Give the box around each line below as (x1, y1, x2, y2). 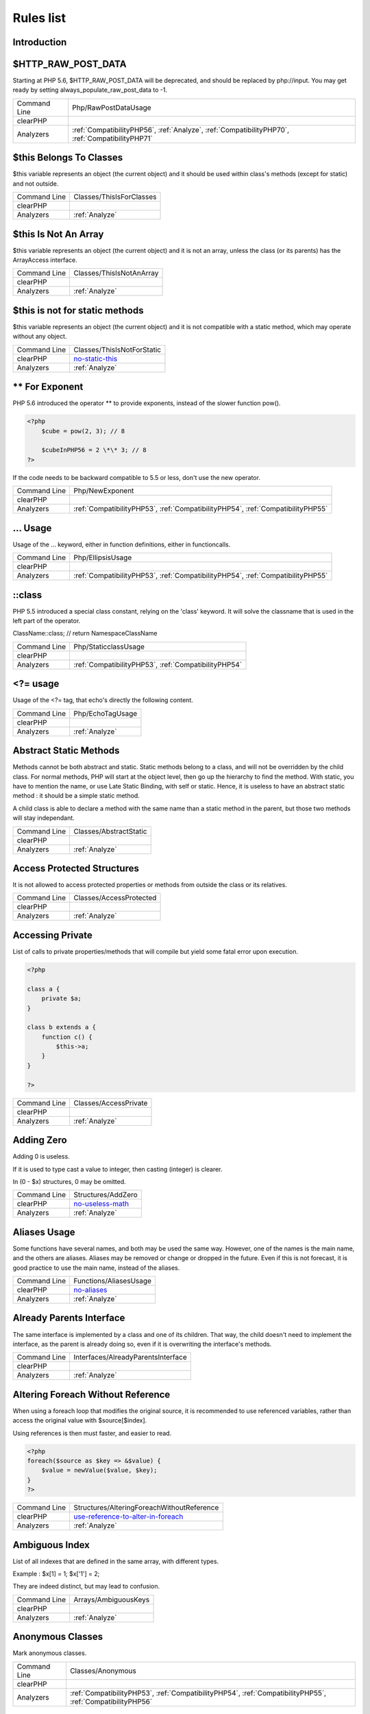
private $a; (41, 995, 82, 1002)
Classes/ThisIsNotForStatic (73, 345, 161, 354)
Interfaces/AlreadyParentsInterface (73, 1353, 188, 1362)
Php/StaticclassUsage (73, 642, 145, 651)
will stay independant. (12, 814, 75, 822)
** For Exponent (12, 381, 84, 393)
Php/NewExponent (73, 486, 134, 496)
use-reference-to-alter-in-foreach (73, 1512, 184, 1521)
